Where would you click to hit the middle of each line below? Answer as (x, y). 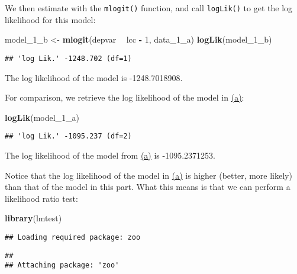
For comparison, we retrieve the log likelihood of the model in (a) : (125, 97)
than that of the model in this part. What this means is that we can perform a (148, 187)
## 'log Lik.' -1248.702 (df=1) (68, 58)
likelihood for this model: (50, 19)
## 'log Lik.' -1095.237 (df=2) (68, 136)
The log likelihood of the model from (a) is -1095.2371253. (110, 155)
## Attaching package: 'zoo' (62, 265)
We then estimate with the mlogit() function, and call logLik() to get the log (149, 8)
